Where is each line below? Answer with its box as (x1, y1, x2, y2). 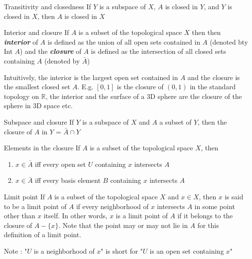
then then (192, 27, 221, 37)
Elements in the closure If (4, 143, 81, 153)
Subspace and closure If (4, 116, 74, 127)
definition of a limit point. (4, 229, 82, 240)
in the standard (189, 81, 236, 92)
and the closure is (187, 72, 240, 82)
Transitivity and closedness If (4, 1, 91, 11)
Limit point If (4, 191, 45, 201)
